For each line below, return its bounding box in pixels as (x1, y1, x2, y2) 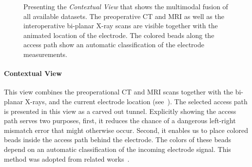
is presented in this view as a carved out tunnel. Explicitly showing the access (4, 106, 236, 116)
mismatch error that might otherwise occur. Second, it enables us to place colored (4, 125, 249, 135)
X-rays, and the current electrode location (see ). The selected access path (25, 96, 248, 106)
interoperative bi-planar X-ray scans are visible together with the (23, 20, 218, 31)
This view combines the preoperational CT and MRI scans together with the (4, 87, 233, 97)
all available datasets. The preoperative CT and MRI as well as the (23, 11, 224, 21)
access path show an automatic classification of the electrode (23, 39, 204, 50)
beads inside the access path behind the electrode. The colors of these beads (4, 134, 232, 145)
